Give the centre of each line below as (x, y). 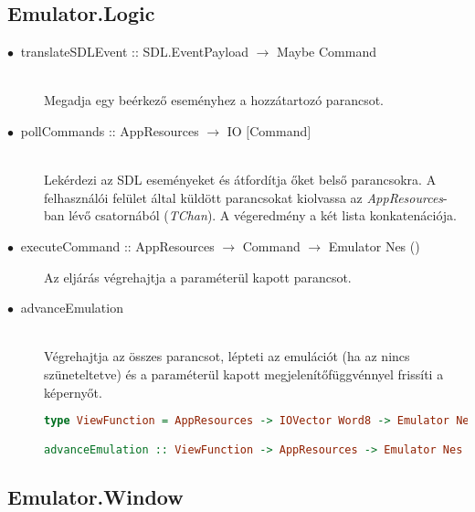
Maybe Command (327, 52)
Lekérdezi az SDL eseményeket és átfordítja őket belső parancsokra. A (240, 180)
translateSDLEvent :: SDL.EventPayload (134, 52)
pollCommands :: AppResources (110, 130)
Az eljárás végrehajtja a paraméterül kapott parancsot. (198, 277)
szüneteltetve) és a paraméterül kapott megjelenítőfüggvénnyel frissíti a (244, 373)
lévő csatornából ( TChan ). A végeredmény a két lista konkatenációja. (263, 215)
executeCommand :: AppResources (117, 245)
